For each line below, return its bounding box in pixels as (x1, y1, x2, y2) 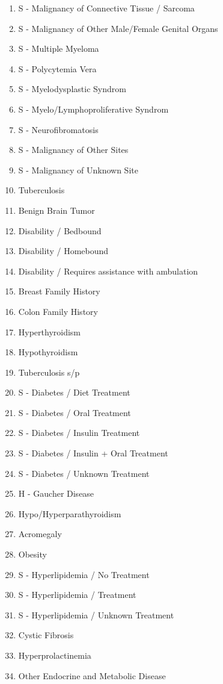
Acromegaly (18, 527, 62, 540)
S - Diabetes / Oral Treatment (18, 406, 131, 418)
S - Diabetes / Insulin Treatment (18, 426, 140, 439)
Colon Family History (18, 305, 98, 317)
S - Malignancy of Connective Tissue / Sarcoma (18, 2, 195, 14)
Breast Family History (18, 285, 100, 297)
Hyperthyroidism (18, 325, 81, 338)
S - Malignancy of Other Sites (18, 143, 129, 156)
